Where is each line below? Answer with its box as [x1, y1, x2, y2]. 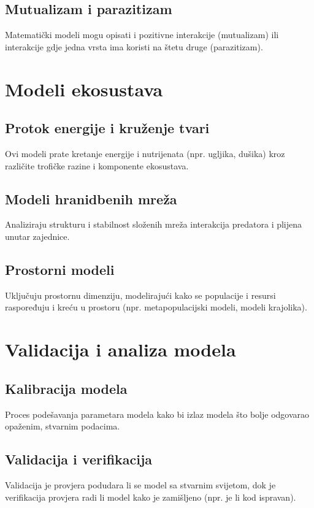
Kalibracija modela [5, 379, 128, 398]
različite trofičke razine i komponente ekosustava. [5, 159, 189, 172]
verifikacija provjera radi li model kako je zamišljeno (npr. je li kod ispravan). [5, 490, 296, 503]
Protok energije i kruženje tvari [5, 118, 210, 137]
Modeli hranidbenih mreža [5, 189, 177, 208]
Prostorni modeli [5, 260, 115, 279]
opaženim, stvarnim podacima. [5, 420, 120, 433]
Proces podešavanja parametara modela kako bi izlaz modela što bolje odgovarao [5, 407, 310, 420]
